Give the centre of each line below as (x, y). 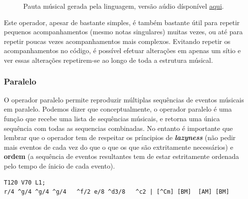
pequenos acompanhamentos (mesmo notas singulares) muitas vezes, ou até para (123, 32)
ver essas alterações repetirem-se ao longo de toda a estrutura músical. (108, 60)
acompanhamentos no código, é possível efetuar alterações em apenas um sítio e (122, 50)
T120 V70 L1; (25, 182)
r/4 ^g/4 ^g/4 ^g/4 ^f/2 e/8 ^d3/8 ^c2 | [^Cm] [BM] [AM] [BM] (117, 192)
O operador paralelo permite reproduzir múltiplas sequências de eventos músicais (124, 99)
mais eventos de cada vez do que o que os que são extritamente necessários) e (119, 147)
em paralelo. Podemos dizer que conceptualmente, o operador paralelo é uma (118, 109)
